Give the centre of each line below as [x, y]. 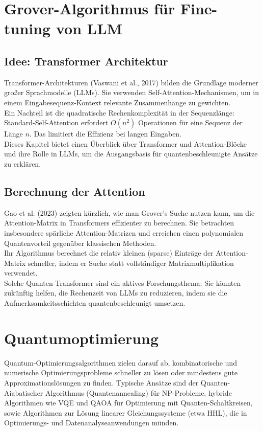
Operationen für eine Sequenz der [190, 122]
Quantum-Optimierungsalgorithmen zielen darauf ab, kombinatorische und [121, 362]
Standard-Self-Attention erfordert [56, 122]
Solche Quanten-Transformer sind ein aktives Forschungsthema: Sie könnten [123, 282]
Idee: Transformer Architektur [86, 61]
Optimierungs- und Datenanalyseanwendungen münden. [91, 423]
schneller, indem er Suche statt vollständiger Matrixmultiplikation [131, 263]
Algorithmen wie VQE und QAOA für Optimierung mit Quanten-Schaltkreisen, [128, 403]
